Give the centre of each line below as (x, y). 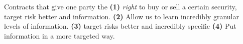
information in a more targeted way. (59, 35)
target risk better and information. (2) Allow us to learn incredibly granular (122, 16)
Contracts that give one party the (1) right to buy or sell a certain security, (120, 6)
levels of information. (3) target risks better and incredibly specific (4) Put (120, 26)
